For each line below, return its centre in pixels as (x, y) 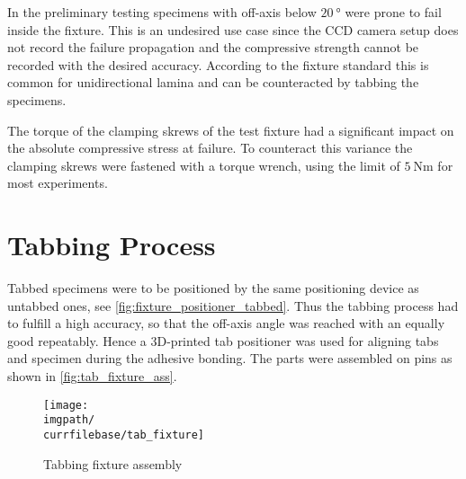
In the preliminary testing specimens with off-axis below (162, 12)
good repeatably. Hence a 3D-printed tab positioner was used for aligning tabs (223, 340)
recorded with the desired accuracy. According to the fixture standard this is (218, 64)
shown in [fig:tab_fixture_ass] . (92, 376)
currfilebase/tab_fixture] (124, 435)
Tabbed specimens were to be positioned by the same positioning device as (213, 288)
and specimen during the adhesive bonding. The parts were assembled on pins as (230, 358)
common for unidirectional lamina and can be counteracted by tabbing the (213, 82)
